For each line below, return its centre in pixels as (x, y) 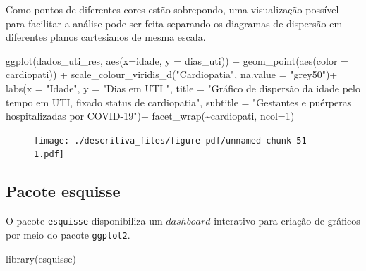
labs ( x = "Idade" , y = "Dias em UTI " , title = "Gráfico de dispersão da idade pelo (183, 88)
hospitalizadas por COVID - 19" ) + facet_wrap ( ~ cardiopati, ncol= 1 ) (150, 116)
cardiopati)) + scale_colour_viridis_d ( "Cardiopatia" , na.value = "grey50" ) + (172, 74)
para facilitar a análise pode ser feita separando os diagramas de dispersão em (174, 23)
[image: (52, 140)
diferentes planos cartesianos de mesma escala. (106, 37)
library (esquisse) (41, 258)
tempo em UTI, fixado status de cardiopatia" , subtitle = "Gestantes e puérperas (179, 102)
